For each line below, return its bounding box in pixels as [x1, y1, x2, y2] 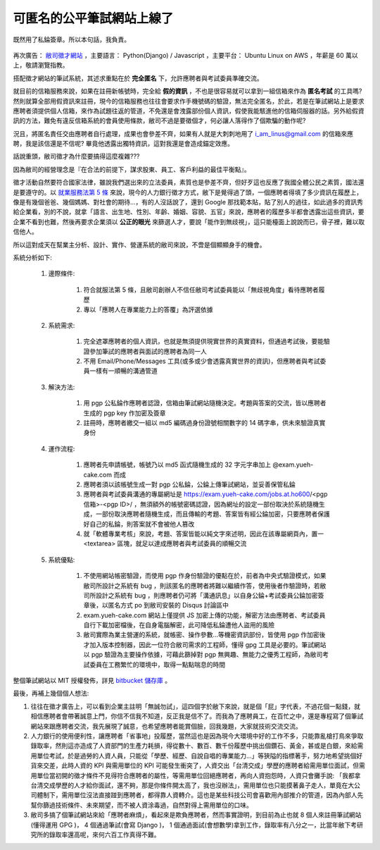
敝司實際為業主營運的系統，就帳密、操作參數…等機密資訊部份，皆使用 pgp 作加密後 [83, 631, 326, 639]
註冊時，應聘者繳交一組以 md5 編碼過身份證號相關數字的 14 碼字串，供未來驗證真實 [83, 419, 326, 427]
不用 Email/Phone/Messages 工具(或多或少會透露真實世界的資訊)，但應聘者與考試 [83, 357, 320, 366]
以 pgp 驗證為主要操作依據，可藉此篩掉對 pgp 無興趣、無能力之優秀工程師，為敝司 [83, 651, 323, 659]
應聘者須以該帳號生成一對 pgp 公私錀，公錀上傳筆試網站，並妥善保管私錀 [83, 480, 296, 488]
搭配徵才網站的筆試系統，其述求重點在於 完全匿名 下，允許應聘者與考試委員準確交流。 [13, 74, 263, 82]
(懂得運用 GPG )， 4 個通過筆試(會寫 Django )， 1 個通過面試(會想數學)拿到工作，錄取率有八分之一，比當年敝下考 [30, 820, 357, 829]
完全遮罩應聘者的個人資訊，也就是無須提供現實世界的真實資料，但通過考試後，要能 [83, 337, 324, 345]
